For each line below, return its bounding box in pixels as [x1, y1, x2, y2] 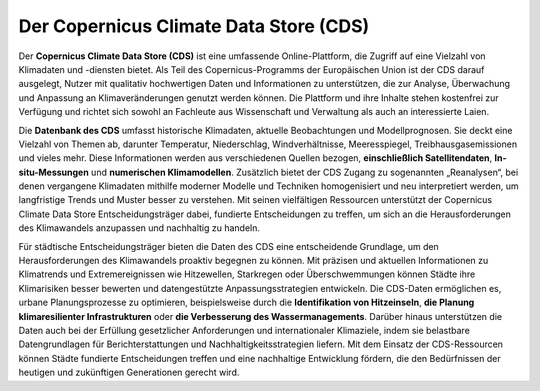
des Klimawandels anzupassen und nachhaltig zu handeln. [18, 222, 260, 234]
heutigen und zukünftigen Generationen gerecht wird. [18, 366, 240, 379]
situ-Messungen [18, 166, 89, 178]
